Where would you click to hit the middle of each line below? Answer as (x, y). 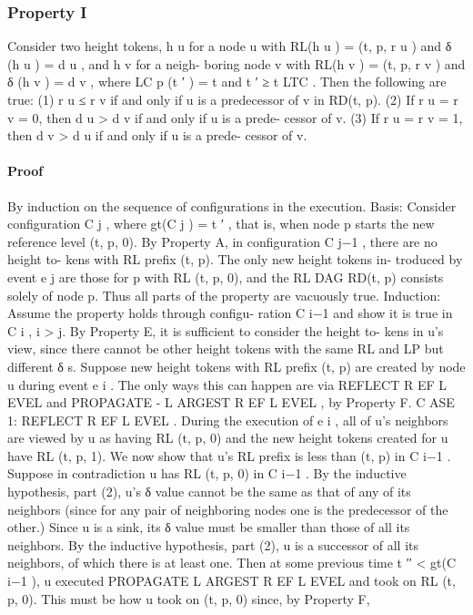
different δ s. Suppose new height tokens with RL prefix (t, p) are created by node (236, 366)
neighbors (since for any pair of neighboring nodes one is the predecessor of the (228, 509)
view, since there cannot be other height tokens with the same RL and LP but (226, 348)
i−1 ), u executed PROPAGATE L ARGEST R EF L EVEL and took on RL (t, (231, 581)
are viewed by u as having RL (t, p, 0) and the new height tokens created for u (228, 438)
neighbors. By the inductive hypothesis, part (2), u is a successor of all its (213, 544)
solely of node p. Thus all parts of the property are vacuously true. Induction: (224, 295)
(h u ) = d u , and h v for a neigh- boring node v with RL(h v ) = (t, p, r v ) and (236, 63)
